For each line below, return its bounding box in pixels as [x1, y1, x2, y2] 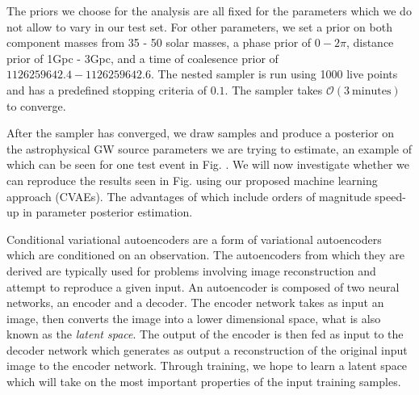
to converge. [6, 97, 66, 114]
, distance [346, 34, 394, 51]
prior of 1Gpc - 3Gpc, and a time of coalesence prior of [6, 49, 279, 66]
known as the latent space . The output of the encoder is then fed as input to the [6, 326, 404, 342]
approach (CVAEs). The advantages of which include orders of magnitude [6, 187, 371, 204]
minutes [352, 85, 392, 97]
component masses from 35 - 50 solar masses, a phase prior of [6, 34, 312, 51]
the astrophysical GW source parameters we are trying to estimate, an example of [6, 140, 412, 157]
